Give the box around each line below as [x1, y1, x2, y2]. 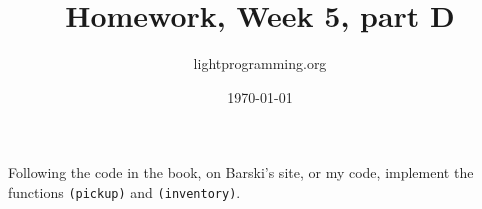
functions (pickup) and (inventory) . [8, 181, 241, 202]
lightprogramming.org [193, 53, 327, 74]
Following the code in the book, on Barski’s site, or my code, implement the [8, 162, 474, 183]
